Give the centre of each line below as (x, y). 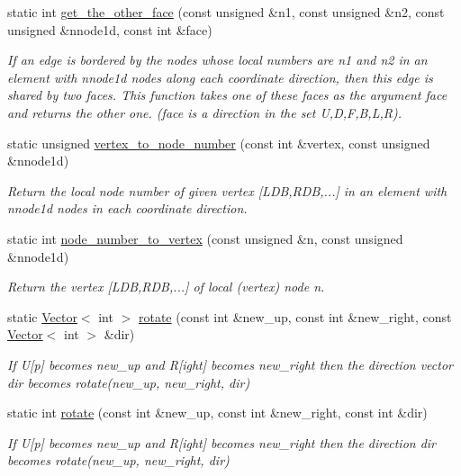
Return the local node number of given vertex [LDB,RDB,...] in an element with (227, 190)
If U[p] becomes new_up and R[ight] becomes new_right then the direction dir (222, 442)
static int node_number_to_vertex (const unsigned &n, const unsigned (205, 238)
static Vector (42, 316)
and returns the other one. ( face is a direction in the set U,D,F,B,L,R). (204, 112)
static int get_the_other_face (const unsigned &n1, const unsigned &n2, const (226, 12)
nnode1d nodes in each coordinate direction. (127, 208)
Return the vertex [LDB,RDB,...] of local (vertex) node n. (166, 287)
